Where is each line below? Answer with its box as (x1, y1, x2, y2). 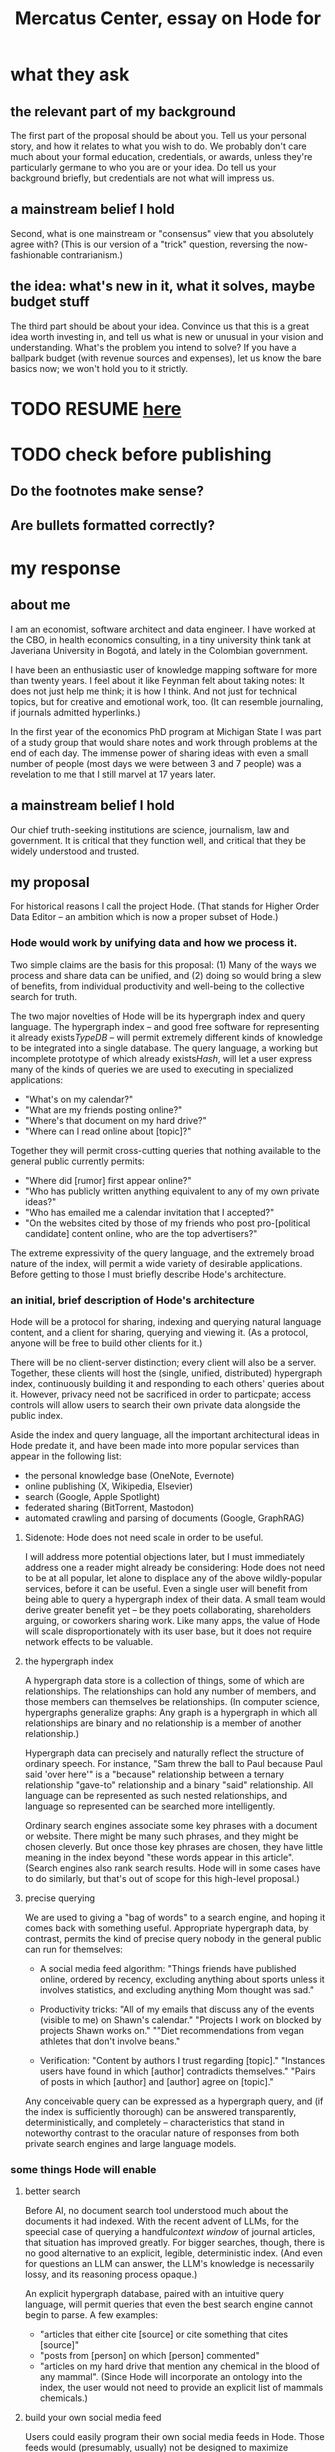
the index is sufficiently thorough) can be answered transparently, (24, 2106, 297, 2117)
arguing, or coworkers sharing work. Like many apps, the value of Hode (24, 1615, 321, 1626)
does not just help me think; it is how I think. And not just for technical (10, 685, 298, 697)
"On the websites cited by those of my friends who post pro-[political (24, 1217, 311, 1229)
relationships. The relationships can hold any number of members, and (24, 1685, 317, 1697)
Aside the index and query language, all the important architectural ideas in (10, 1429, 320, 1441)
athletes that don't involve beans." (39, 2035, 181, 2047)
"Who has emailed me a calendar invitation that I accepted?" (24, 1206, 275, 1218)
